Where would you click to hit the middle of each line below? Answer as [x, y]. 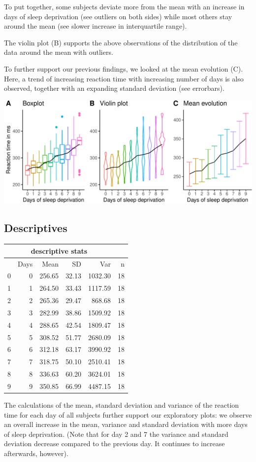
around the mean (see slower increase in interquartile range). [96, 26]
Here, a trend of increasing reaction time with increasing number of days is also [124, 78]
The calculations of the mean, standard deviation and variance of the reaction [122, 405]
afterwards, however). [36, 453]
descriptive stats [59, 250]
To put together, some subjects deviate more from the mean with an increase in [124, 6]
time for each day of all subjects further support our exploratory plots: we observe [128, 414]
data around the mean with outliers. [59, 52]
